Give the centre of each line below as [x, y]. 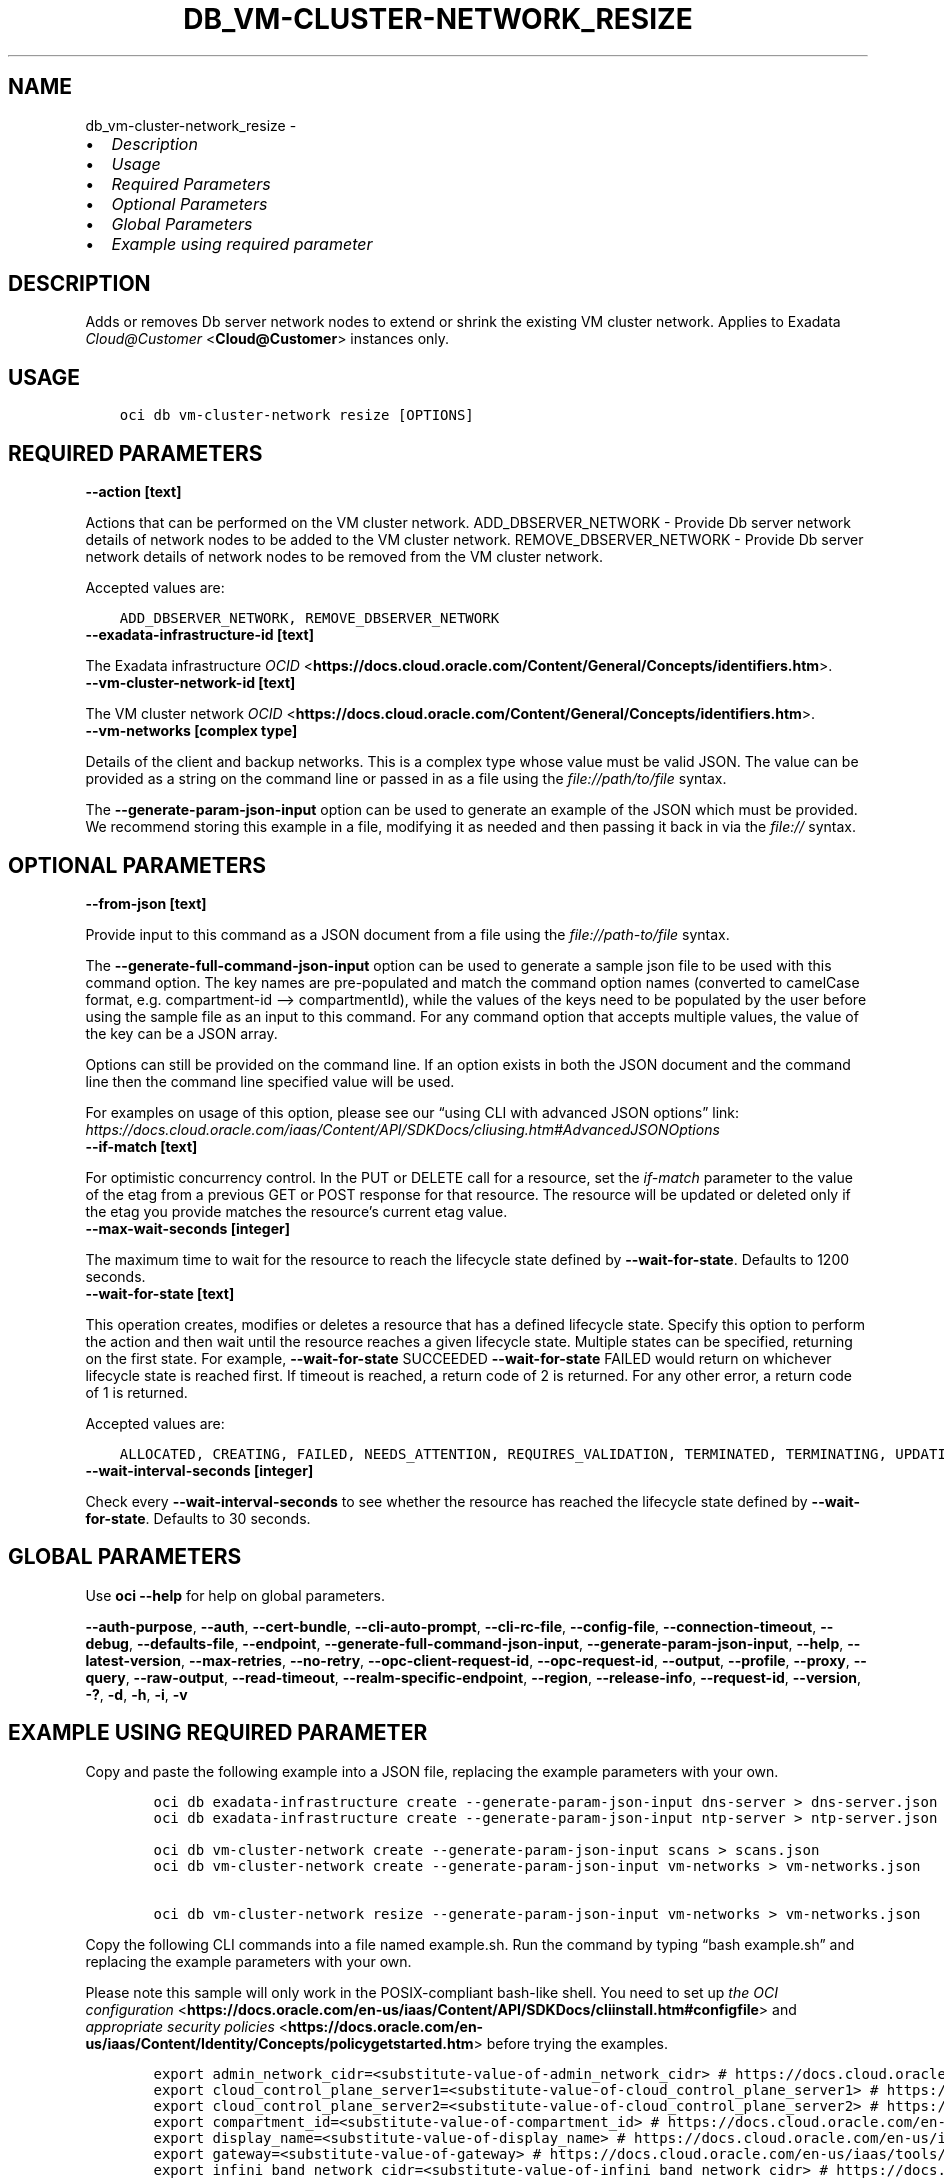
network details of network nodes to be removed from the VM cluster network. [344, 557]
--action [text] [133, 492]
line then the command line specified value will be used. [270, 1081]
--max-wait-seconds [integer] [187, 1228]
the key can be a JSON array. [181, 1033]
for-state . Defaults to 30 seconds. [198, 1518]
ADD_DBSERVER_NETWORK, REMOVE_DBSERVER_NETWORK [309, 618]
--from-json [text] [146, 903]
